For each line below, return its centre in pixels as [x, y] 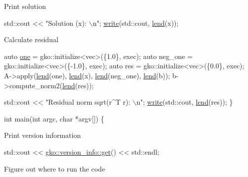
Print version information [43, 135]
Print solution [25, 6]
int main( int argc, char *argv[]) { [54, 118]
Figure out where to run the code [55, 168]
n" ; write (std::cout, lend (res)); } [185, 102]
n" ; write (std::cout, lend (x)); [136, 23]
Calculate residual [31, 39]
